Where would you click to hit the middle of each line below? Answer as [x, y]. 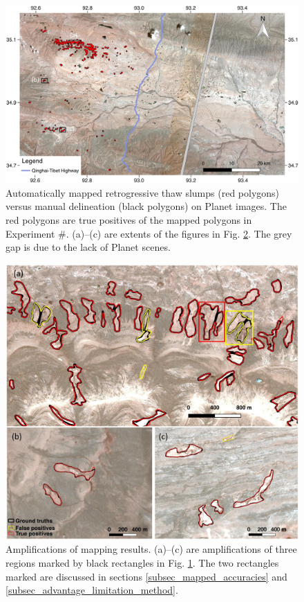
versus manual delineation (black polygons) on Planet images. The [146, 206]
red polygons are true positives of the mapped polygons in [129, 220]
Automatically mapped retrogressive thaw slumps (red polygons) [143, 192]
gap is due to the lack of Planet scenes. [88, 247]
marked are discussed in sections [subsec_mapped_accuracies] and [146, 576]
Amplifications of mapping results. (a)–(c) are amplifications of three [151, 549]
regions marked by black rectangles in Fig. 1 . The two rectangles [142, 562]
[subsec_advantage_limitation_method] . [92, 590]
